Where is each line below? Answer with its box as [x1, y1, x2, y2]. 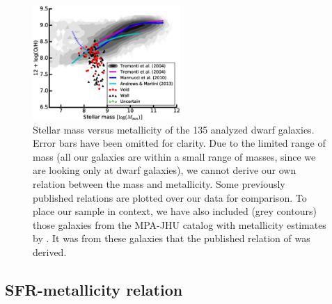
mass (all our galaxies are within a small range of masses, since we [33, 149, 316, 163]
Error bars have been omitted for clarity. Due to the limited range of [33, 136, 326, 150]
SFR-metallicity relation [5, 278, 183, 300]
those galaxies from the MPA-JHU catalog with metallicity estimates [33, 217, 326, 232]
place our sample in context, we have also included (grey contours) [33, 204, 317, 218]
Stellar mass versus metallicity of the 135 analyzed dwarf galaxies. [33, 122, 315, 136]
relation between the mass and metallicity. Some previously [33, 176, 285, 191]
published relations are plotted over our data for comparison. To [33, 190, 307, 205]
